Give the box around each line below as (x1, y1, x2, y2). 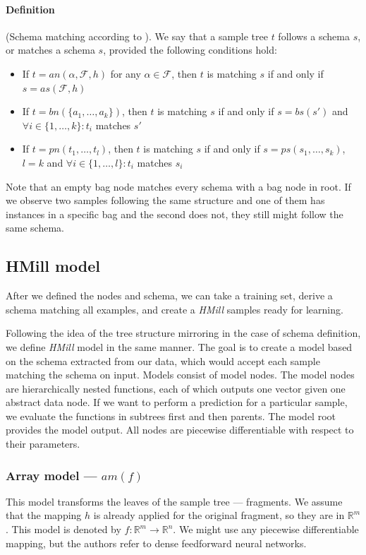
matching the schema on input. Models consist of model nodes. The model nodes (6, 367, 355, 382)
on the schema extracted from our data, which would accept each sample (6, 353, 320, 368)
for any (110, 66, 141, 80)
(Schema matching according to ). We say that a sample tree (6, 28, 268, 43)
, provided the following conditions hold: (103, 42, 277, 57)
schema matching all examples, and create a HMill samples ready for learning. (6, 302, 343, 316)
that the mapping (6, 508, 82, 523)
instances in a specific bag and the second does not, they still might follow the (6, 206, 343, 221)
